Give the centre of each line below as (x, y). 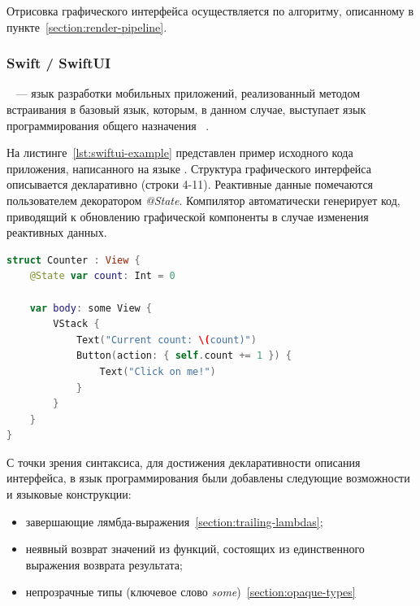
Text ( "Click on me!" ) (158, 371)
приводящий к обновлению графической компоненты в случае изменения (188, 216)
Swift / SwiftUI (59, 63)
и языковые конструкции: (69, 494)
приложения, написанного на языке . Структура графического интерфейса (189, 168)
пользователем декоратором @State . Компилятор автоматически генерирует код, (204, 200)
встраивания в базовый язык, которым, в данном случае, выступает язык (186, 109)
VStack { (76, 324)
